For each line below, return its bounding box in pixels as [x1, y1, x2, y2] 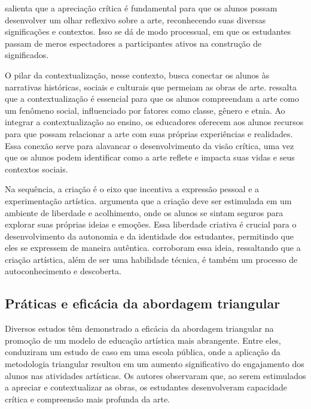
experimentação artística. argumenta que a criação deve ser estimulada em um [5, 194, 292, 207]
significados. [5, 49, 49, 61]
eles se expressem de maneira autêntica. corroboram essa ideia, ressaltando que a [5, 241, 301, 254]
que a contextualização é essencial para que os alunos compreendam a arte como [5, 92, 299, 105]
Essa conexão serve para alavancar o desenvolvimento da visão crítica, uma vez [5, 139, 294, 152]
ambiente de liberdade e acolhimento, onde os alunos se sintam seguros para [5, 206, 283, 219]
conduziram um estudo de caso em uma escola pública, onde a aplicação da [5, 346, 280, 358]
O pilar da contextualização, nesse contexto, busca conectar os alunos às [5, 68, 270, 81]
